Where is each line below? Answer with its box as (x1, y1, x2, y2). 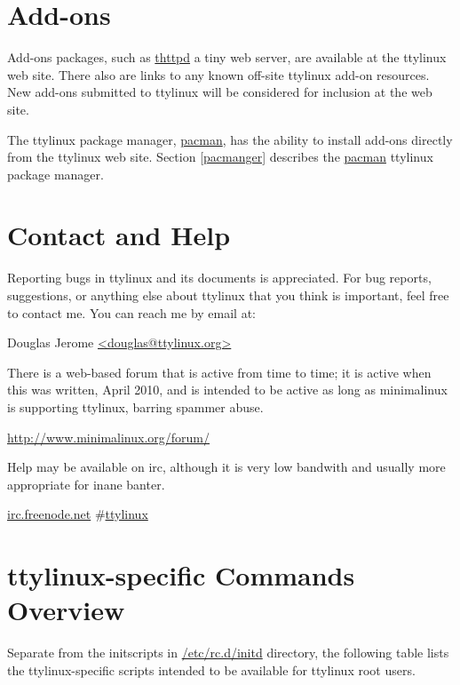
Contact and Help (7, 217, 231, 253)
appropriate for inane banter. (7, 474, 165, 493)
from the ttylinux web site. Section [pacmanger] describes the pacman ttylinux (7, 147, 433, 166)
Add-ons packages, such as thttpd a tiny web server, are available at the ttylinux (7, 48, 447, 67)
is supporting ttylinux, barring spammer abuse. (7, 397, 264, 416)
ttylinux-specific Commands (7, 557, 355, 593)
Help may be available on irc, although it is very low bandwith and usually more (7, 458, 446, 476)
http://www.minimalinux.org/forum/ (7, 427, 210, 446)
